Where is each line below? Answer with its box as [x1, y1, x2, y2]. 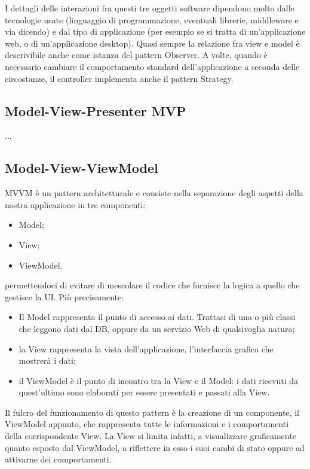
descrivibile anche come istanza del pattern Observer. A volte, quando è [5, 48, 268, 61]
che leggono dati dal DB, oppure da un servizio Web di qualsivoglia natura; [19, 322, 295, 334]
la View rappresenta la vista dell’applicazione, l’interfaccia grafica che [19, 342, 274, 355]
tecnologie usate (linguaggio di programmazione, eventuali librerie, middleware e [5, 13, 299, 26]
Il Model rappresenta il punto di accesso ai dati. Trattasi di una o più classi [19, 310, 296, 323]
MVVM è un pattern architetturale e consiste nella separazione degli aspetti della [5, 187, 303, 199]
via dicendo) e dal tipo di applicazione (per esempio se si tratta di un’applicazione [5, 25, 306, 38]
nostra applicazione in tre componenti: [5, 198, 146, 211]
